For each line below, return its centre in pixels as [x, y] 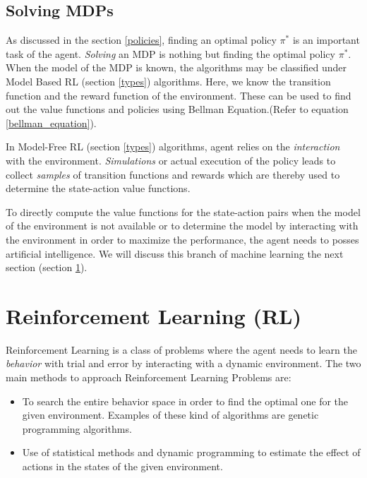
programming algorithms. [77, 428]
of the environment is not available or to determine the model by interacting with [182, 226]
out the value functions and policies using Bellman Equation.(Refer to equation [177, 109]
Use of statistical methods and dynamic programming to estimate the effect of [191, 452]
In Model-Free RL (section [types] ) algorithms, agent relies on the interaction [173, 147]
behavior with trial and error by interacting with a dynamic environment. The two [183, 363]
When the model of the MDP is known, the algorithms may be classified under [176, 67]
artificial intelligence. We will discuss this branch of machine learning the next [175, 253]
